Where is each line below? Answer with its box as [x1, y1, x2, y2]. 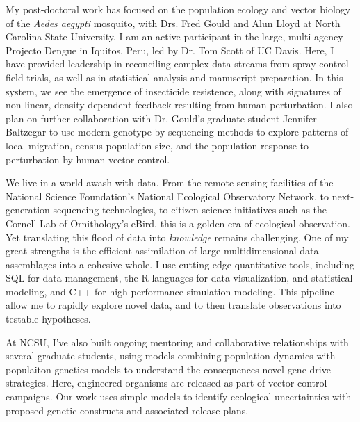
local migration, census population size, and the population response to [6, 138, 309, 152]
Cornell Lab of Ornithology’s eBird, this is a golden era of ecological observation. [6, 216, 350, 230]
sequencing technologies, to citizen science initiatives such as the [53, 202, 327, 217]
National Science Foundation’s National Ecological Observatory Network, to [6, 188, 329, 203]
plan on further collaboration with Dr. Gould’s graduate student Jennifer [6, 111, 317, 125]
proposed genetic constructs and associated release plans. [6, 403, 249, 417]
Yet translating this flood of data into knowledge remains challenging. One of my [6, 229, 349, 244]
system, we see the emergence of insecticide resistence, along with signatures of [6, 83, 341, 98]
